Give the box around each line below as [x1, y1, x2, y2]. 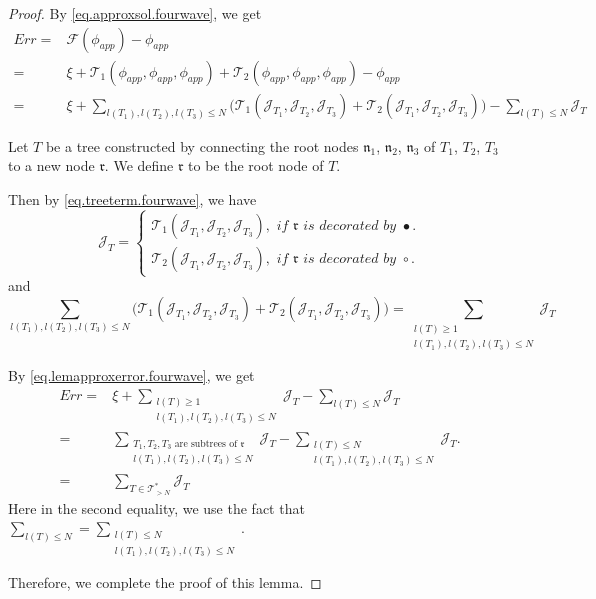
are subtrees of [174, 438, 238, 449]
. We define [104, 155, 174, 176]
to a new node [8, 155, 95, 176]
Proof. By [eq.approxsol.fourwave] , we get [8, 3, 262, 23]
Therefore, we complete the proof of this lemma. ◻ [8, 571, 322, 592]
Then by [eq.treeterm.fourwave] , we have [8, 188, 257, 209]
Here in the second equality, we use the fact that [8, 497, 305, 518]
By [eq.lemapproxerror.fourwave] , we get [8, 365, 255, 386]
